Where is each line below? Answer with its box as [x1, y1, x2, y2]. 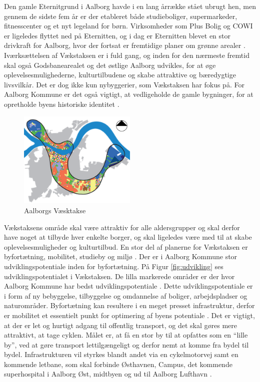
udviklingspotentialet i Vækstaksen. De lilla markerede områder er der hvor [4, 271, 235, 281]
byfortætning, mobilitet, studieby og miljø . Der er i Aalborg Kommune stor [4, 251, 237, 262]
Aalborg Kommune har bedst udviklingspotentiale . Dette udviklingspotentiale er [4, 281, 253, 291]
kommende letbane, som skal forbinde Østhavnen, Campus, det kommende [4, 359, 232, 369]
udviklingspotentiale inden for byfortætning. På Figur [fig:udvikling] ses [4, 261, 223, 271]
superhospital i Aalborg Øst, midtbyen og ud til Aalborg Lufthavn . [4, 369, 212, 379]
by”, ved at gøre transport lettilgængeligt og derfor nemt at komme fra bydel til [4, 339, 249, 350]
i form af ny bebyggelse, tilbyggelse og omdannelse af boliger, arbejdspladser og [4, 290, 247, 301]
